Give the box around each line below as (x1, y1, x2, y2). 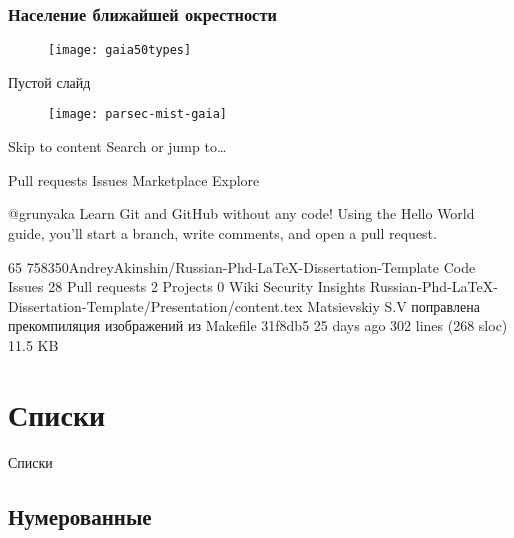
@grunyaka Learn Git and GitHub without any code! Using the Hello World (8, 203, 475, 224)
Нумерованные (8, 500, 152, 531)
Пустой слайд (8, 71, 91, 92)
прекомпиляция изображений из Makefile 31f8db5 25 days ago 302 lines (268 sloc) (8, 315, 508, 336)
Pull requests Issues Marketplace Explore (8, 169, 260, 190)
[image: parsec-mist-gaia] (48, 107, 227, 122)
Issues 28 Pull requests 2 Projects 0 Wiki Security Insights (8, 276, 366, 297)
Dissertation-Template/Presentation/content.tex (8, 295, 303, 316)
